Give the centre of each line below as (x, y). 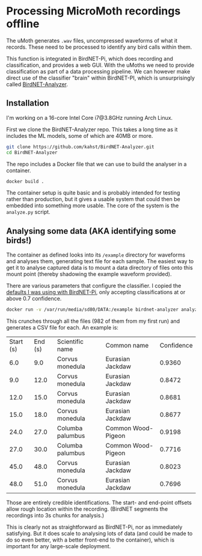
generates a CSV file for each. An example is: (63, 328)
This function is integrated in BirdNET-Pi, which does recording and (90, 58)
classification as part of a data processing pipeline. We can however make (98, 71)
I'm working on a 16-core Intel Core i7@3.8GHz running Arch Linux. (90, 117)
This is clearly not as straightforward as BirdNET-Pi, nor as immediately (94, 527)
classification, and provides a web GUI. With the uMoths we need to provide (100, 65)
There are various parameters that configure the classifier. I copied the (94, 286)
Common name (127, 346)
